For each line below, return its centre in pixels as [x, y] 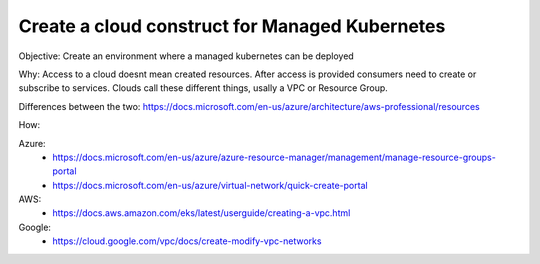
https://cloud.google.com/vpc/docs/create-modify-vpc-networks [187, 241]
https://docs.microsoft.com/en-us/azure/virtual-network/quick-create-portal [210, 185]
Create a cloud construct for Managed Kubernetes [232, 26]
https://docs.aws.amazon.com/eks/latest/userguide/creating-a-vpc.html [201, 213]
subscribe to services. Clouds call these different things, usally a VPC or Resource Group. [203, 88]
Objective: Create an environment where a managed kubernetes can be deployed [186, 56]
